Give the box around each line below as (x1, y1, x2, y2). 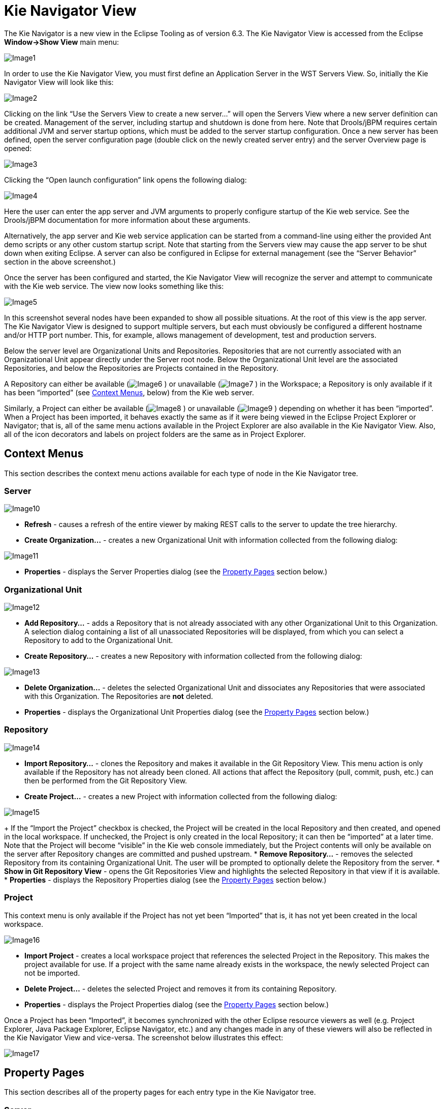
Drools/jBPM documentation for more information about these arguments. (4, 215, 250, 224)
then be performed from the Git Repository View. (24, 776, 187, 785)
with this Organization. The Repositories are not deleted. (24, 692, 213, 701)
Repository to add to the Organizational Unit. (24, 636, 173, 645)
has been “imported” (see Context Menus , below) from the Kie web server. (4, 388, 254, 397)
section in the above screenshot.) (4, 257, 116, 266)
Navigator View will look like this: (4, 77, 114, 86)
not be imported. (24, 968, 80, 977)
